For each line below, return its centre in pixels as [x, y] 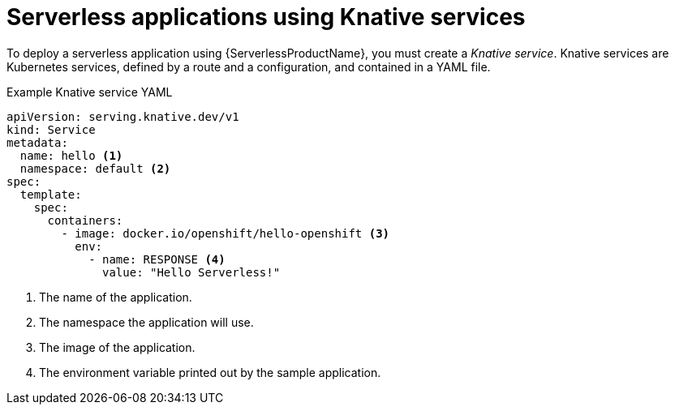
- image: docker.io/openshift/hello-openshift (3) [226, 233]
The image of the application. [117, 347]
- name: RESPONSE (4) [157, 259]
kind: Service [51, 129]
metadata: [37, 142]
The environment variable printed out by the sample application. [210, 372]
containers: [85, 220]
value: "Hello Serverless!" [191, 272]
